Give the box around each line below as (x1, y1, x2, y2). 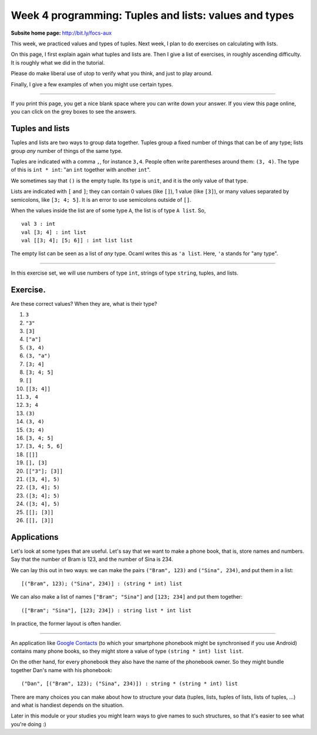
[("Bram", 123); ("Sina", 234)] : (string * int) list (21, 580, 183, 587)
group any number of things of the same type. (11, 147, 123, 154)
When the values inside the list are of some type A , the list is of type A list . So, (11, 206, 206, 214)
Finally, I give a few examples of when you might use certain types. (11, 81, 173, 88)
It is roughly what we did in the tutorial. (11, 59, 105, 66)
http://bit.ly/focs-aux (62, 29, 112, 36)
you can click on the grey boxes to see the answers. (11, 108, 137, 115)
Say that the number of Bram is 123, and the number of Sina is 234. (11, 556, 173, 563)
